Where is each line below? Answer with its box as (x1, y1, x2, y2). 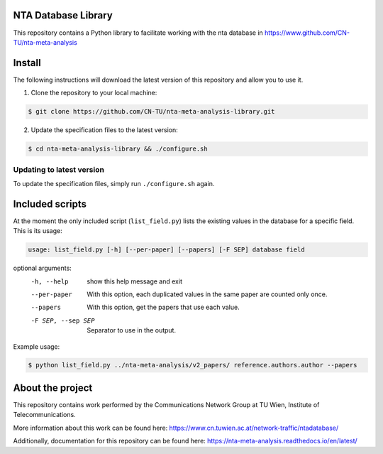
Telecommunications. (13, 411, 76, 419)
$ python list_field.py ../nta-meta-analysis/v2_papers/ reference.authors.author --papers (28, 361, 357, 369)
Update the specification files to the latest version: (30, 126, 179, 134)
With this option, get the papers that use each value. (87, 303, 240, 312)
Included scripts (13, 198, 87, 210)
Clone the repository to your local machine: (30, 89, 157, 97)
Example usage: (13, 342, 60, 351)
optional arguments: (13, 264, 72, 273)
